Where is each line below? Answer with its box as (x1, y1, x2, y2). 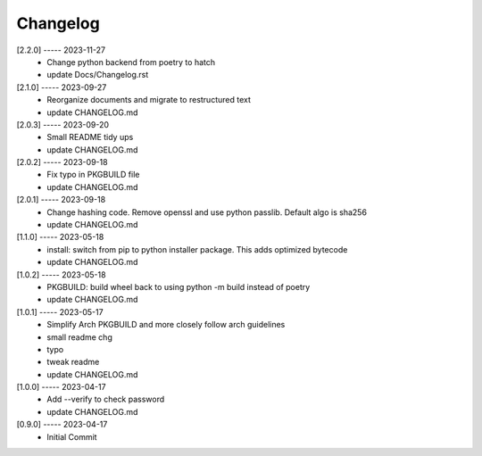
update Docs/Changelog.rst (46, 70, 149, 80)
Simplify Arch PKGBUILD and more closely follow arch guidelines (46, 319, 286, 330)
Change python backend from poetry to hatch (46, 56, 216, 67)
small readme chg (46, 331, 113, 343)
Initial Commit (46, 431, 97, 442)
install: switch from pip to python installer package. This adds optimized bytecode (46, 244, 348, 254)
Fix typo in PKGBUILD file (46, 170, 140, 180)
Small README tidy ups (46, 132, 134, 143)
